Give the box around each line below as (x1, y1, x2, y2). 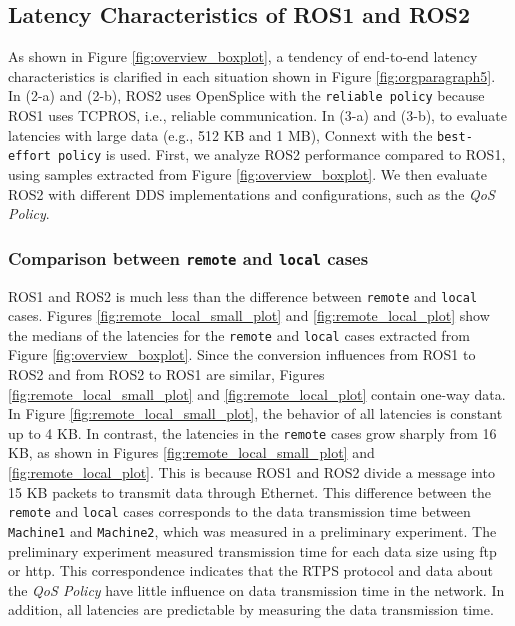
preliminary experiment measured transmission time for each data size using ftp (8, 540, 497, 561)
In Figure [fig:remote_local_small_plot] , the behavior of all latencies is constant (8, 403, 503, 424)
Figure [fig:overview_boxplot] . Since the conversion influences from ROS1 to (8, 344, 476, 365)
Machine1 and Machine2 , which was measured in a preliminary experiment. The (8, 520, 497, 541)
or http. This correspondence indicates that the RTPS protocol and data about (8, 560, 493, 581)
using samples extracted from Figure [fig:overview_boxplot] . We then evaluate (8, 163, 487, 184)
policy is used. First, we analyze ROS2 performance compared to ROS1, (58, 144, 506, 165)
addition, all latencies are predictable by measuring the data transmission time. (8, 599, 494, 620)
